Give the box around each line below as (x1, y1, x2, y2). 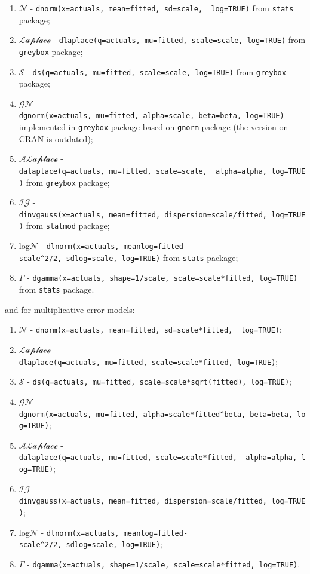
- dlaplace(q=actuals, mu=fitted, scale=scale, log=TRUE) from (53, 33, 306, 46)
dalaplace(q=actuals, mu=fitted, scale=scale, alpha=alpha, (19, 167, 268, 176)
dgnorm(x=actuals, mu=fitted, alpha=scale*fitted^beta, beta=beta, (19, 410, 293, 419)
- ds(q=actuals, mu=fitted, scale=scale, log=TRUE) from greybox (27, 65, 286, 78)
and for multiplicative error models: (5, 303, 135, 315)
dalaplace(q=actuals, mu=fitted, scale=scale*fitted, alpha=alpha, (19, 453, 297, 462)
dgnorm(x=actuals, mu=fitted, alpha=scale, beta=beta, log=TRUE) (19, 112, 284, 121)
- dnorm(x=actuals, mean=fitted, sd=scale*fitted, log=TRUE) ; (30, 323, 282, 336)
